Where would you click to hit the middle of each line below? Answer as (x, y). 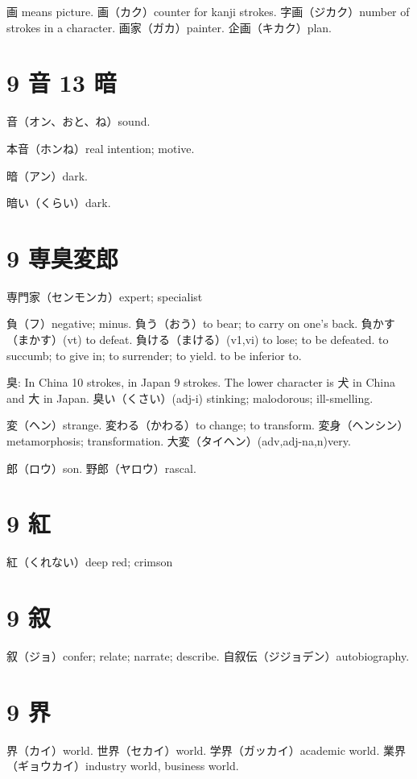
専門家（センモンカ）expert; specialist (105, 296)
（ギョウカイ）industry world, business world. (123, 766)
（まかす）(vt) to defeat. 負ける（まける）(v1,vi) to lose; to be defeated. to (198, 339)
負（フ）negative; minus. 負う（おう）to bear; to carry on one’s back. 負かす (201, 323)
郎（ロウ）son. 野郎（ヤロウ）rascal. (101, 468)
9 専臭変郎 (62, 257)
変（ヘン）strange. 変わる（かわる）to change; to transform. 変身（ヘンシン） (208, 425)
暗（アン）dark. (47, 175)
